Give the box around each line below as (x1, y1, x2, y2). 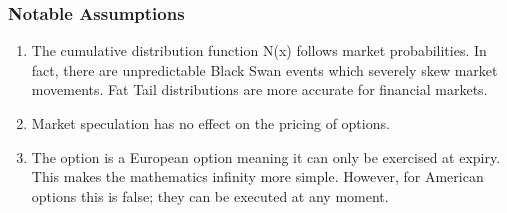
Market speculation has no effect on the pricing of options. (31, 113, 390, 133)
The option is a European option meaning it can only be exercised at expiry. (31, 146, 501, 167)
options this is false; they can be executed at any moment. (31, 185, 389, 206)
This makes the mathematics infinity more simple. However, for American (31, 166, 484, 187)
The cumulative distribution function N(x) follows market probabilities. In (31, 40, 487, 61)
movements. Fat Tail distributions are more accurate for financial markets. (31, 79, 488, 100)
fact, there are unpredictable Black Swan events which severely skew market (31, 59, 498, 80)
